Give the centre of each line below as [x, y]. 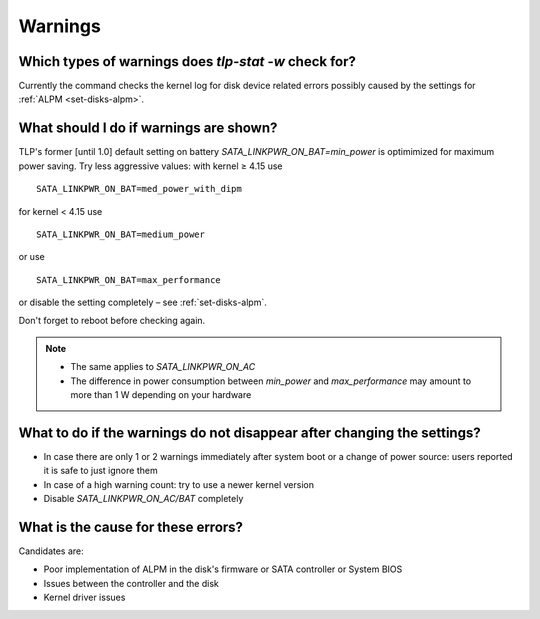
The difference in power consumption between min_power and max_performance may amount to [271, 381]
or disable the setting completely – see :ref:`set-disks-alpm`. [142, 302]
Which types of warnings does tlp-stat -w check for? [187, 61]
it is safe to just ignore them [101, 471]
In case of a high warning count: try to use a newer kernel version [179, 484]
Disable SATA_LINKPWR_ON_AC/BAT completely [143, 499]
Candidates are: [51, 551]
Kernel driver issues [84, 597]
